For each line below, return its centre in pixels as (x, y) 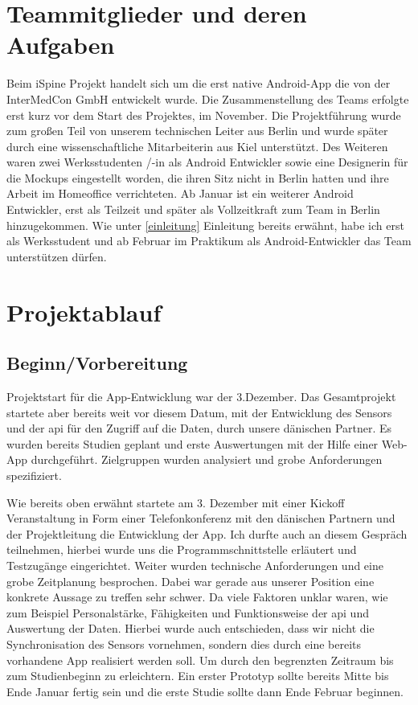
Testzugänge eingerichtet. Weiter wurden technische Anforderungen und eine (195, 565)
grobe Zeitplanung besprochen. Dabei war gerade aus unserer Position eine (191, 581)
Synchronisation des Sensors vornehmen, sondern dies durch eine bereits (184, 644)
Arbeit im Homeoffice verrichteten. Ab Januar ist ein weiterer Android (180, 193)
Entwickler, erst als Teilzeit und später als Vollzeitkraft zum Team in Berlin (193, 209)
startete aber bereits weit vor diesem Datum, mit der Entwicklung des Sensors (199, 412)
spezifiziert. (34, 475)
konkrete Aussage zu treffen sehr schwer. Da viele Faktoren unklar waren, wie (197, 597)
